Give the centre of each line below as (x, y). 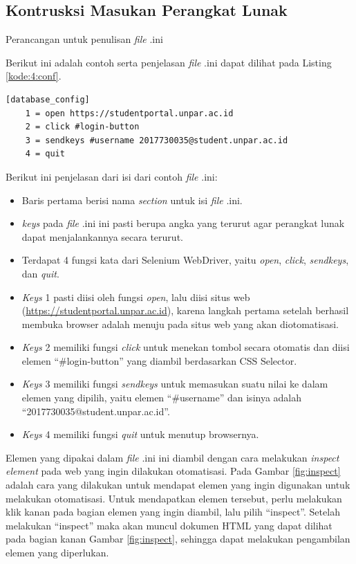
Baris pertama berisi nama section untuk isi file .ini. (132, 200)
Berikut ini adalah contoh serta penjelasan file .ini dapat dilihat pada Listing (169, 62)
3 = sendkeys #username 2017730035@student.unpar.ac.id (157, 140)
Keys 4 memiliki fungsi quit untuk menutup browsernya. (140, 434)
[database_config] (48, 99)
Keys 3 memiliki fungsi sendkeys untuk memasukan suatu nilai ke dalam (175, 384)
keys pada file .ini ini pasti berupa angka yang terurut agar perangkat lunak (183, 223)
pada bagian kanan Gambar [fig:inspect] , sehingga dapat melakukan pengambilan (178, 539)
